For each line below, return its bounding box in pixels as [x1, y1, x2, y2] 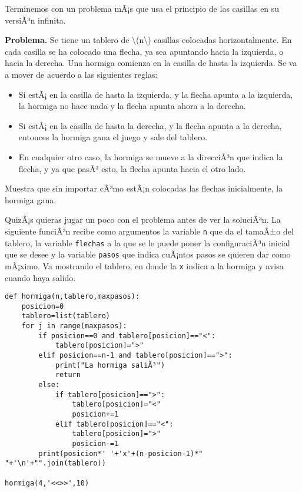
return [55, 371, 81, 379]
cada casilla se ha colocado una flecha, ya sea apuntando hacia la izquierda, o [5, 45, 284, 57]
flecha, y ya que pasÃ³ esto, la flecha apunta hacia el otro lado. [18, 162, 246, 174]
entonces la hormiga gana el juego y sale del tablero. [18, 131, 208, 143]
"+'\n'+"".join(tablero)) [5, 459, 106, 468]
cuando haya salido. [5, 271, 76, 283]
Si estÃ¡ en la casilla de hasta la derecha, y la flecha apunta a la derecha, [18, 119, 282, 131]
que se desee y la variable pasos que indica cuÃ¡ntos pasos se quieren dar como [5, 248, 291, 260]
